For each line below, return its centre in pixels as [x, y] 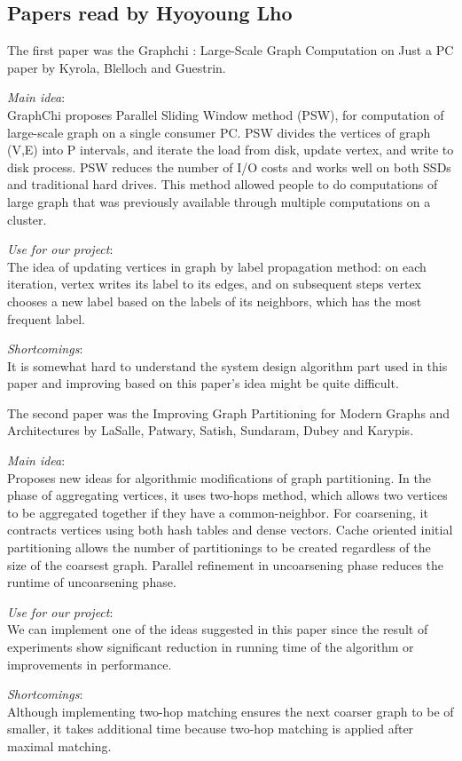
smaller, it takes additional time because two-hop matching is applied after [211, 729]
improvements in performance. [90, 664]
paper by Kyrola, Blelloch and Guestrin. [117, 67]
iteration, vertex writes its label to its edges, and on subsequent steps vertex [215, 284]
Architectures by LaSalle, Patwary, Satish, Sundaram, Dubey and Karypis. [211, 430]
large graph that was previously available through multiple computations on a [219, 201]
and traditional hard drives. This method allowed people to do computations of [223, 184]
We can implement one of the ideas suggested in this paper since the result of [218, 629]
